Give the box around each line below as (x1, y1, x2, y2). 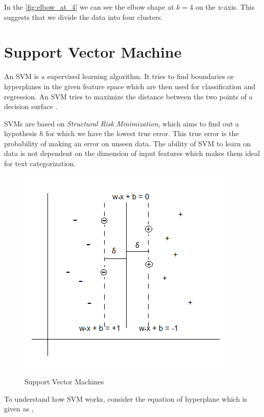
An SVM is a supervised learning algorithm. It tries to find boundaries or (4, 71, 234, 82)
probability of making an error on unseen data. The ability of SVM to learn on (4, 138, 251, 148)
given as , (4, 403, 34, 414)
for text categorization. (4, 158, 76, 169)
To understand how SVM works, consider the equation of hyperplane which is (4, 393, 247, 404)
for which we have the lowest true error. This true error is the (45, 128, 239, 139)
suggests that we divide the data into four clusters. (4, 11, 163, 22)
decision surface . (4, 101, 58, 112)
